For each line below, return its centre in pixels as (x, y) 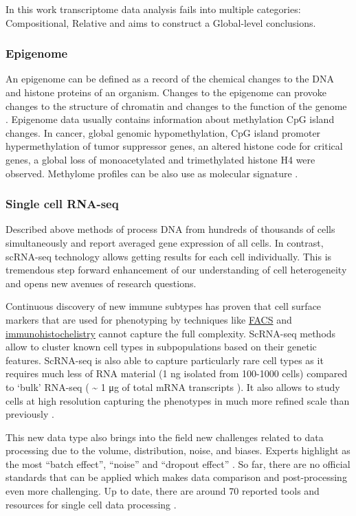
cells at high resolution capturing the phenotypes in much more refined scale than (178, 400)
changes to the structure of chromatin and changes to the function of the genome (176, 105)
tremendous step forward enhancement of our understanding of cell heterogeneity (176, 270)
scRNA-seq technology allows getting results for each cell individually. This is (169, 256)
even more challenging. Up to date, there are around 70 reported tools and (163, 491)
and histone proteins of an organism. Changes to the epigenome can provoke (166, 92)
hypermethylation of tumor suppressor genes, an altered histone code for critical (174, 146)
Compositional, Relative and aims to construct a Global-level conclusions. (161, 22)
